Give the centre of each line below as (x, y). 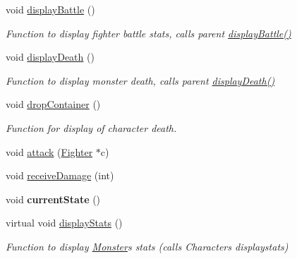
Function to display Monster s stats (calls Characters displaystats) (147, 246)
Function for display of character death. (91, 127)
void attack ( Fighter (49, 151)
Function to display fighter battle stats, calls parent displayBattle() (148, 33)
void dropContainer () (53, 104)
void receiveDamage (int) (60, 175)
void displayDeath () (50, 57)
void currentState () (53, 199)
